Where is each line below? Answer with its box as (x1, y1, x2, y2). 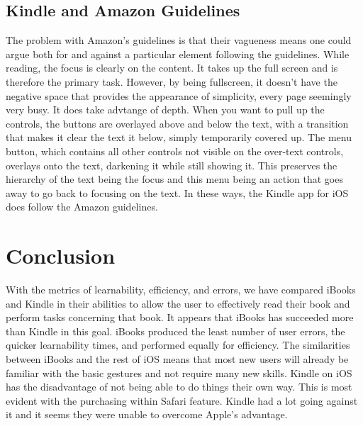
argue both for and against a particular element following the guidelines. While (6, 46, 350, 61)
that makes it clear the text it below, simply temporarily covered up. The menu (6, 130, 352, 145)
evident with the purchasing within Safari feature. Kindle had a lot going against (6, 393, 358, 408)
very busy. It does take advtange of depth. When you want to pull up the (6, 102, 325, 117)
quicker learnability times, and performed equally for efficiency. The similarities (6, 337, 350, 352)
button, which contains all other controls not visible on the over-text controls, (6, 143, 344, 158)
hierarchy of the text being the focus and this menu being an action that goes (6, 172, 343, 186)
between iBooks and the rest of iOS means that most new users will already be (6, 352, 349, 366)
